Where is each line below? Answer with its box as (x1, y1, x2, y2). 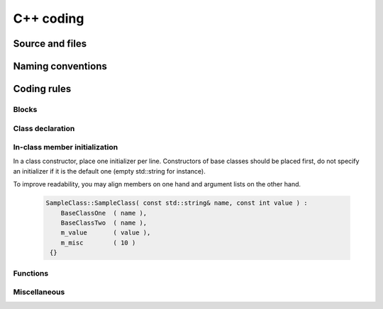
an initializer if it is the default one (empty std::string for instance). (13, 167, 206, 175)
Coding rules (13, 83, 72, 95)
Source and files (13, 38, 87, 50)
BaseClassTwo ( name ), (60, 219, 148, 227)
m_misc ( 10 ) (60, 238, 136, 247)
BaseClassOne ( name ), (60, 209, 148, 217)
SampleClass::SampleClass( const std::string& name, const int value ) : (45, 199, 308, 207)
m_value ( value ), (60, 229, 151, 237)
